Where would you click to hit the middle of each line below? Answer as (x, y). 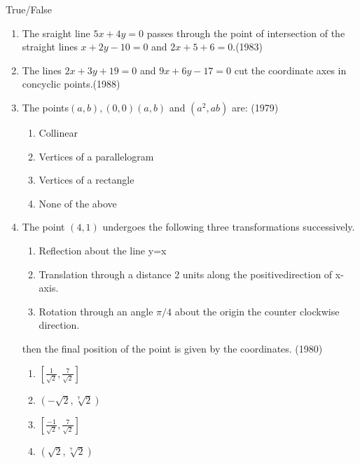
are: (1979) (255, 107)
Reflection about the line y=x (103, 250)
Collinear (58, 132)
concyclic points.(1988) (71, 84)
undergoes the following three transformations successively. (229, 227)
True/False (29, 9)
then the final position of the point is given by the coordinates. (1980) (172, 348)
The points (45, 107)
